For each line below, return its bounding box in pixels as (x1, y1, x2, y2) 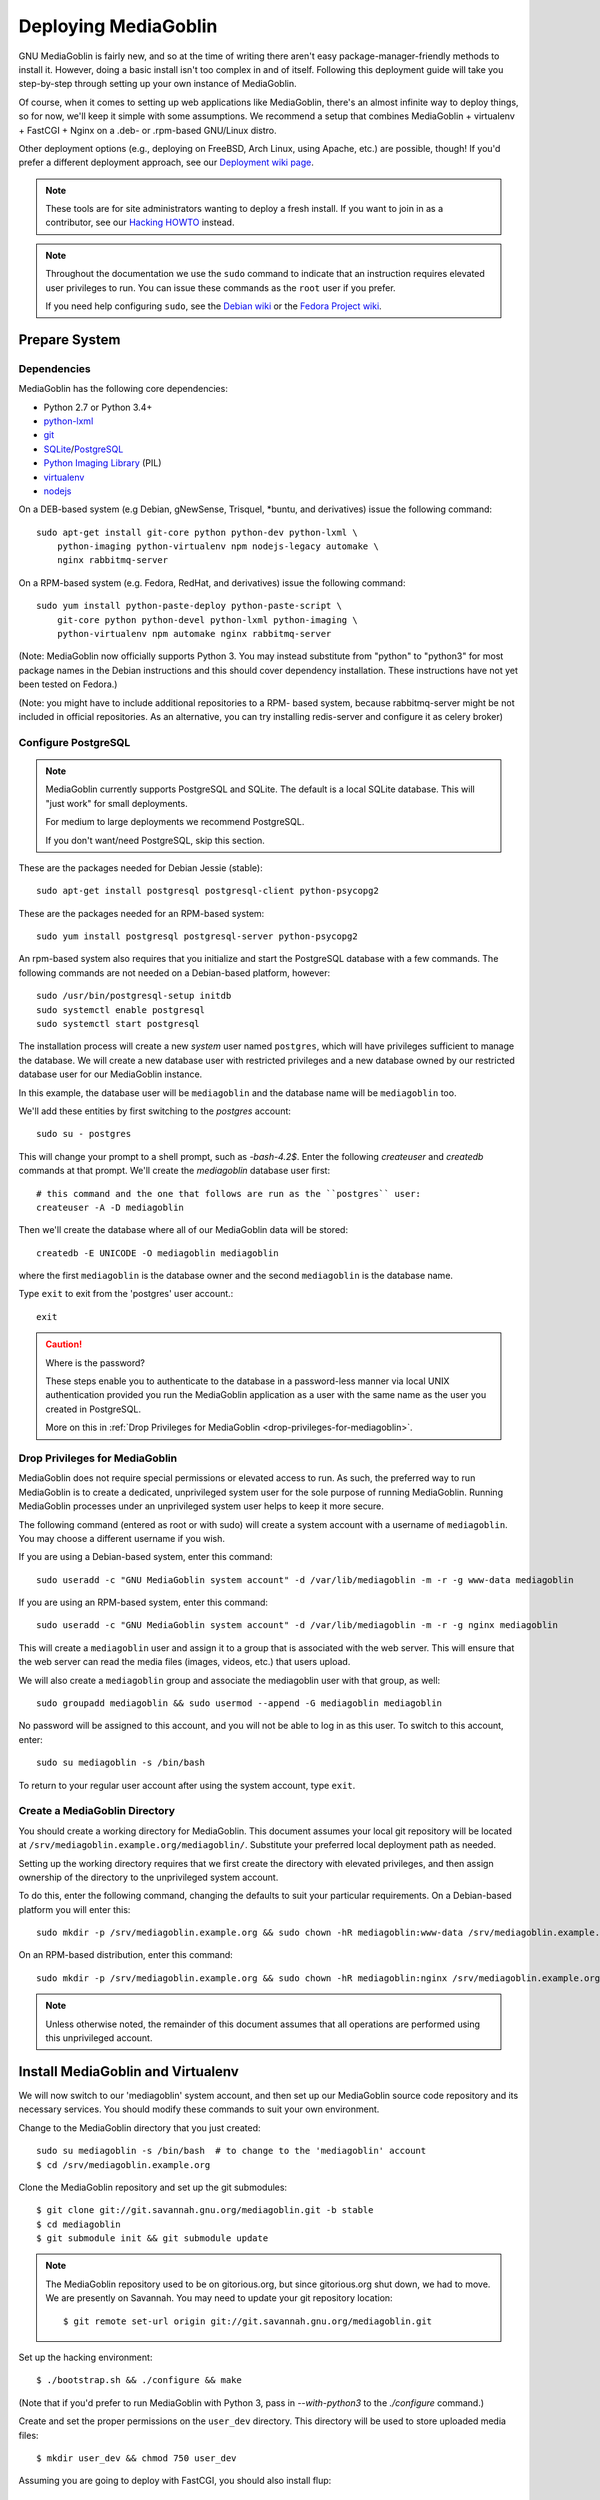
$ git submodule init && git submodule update (36, 2233, 269, 2244)
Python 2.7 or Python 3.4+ (43, 401, 153, 413)
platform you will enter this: (18, 1903, 131, 1915)
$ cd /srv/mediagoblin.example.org (36, 2159, 211, 2170)
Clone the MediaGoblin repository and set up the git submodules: (18, 2181, 288, 2193)
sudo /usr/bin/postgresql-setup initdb (36, 990, 232, 1002)
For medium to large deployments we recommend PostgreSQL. (45, 816, 305, 828)
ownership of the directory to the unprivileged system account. (18, 1871, 279, 1883)
